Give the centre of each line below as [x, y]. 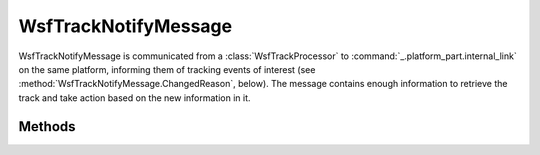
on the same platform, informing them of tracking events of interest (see [167, 69]
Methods [47, 126]
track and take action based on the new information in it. [134, 97]
